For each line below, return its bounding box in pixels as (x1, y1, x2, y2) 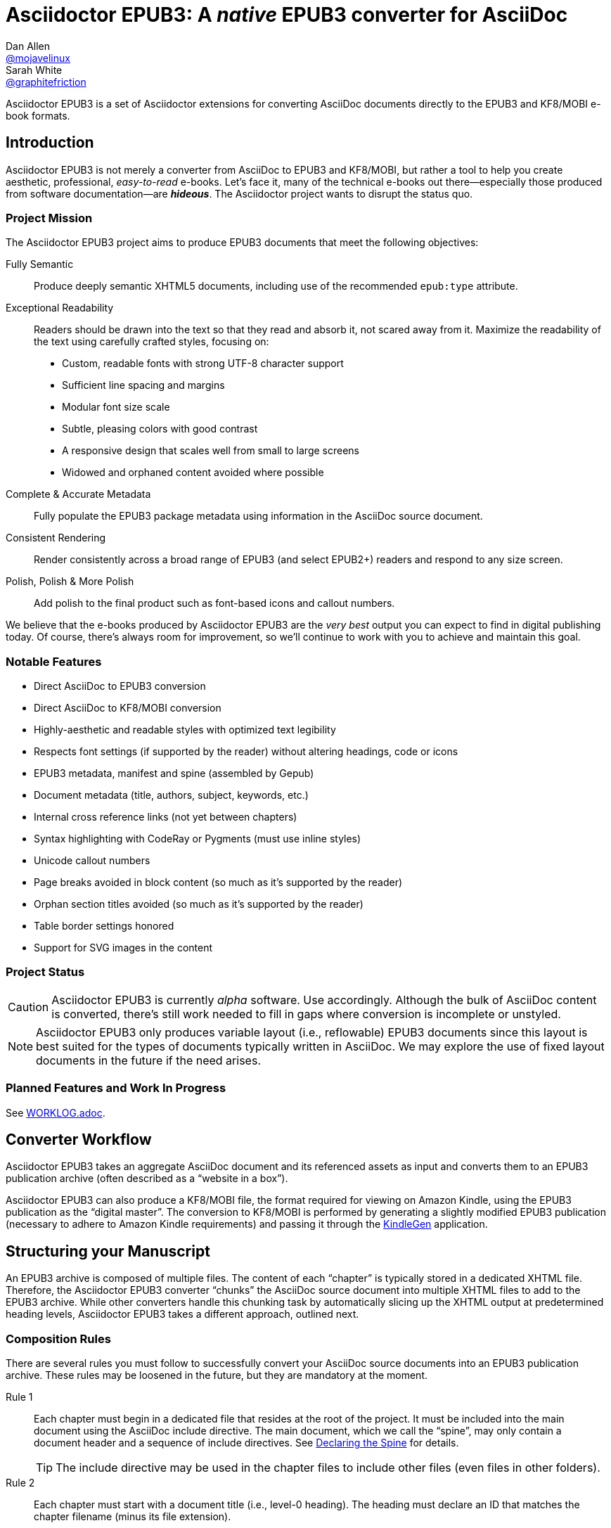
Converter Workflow (6, 1131, 152, 1149)
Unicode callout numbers (34, 854, 150, 867)
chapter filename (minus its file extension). (34, 1510, 231, 1523)
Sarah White (6, 63, 63, 76)
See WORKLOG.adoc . (6, 1106, 105, 1119)
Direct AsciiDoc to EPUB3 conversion (34, 680, 206, 693)
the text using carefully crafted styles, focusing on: (34, 335, 269, 348)
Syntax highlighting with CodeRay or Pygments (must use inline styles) (34, 833, 361, 845)
